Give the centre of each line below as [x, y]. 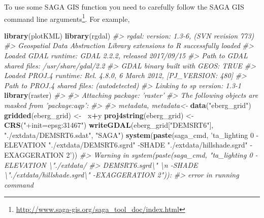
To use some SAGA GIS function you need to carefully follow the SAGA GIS [124, 7]
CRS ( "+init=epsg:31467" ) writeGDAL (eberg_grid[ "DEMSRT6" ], [109, 125]
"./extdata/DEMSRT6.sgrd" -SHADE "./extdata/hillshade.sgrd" [148, 145]
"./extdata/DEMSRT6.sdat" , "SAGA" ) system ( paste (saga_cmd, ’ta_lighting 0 [129, 135]
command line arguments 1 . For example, [67, 18]
